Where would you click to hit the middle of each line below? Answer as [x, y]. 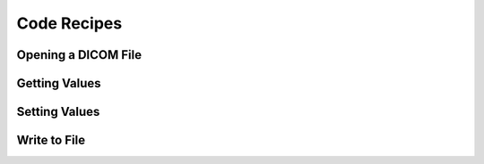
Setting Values [58, 112]
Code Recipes [69, 23]
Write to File [51, 140]
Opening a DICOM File [79, 55]
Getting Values [59, 83]
